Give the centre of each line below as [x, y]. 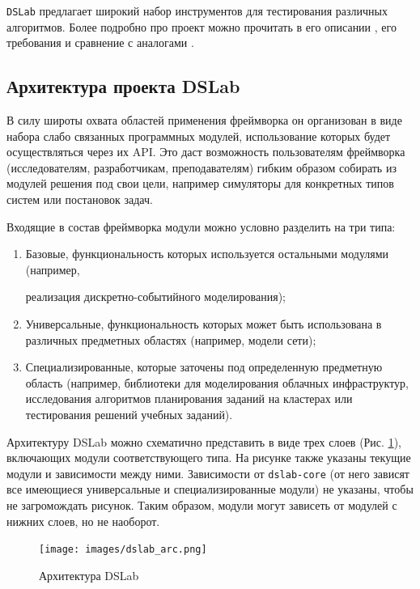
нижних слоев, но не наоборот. [83, 521]
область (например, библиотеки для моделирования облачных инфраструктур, [217, 382]
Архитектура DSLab [89, 575]
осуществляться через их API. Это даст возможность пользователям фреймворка [206, 152]
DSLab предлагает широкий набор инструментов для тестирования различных [197, 11]
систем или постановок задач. [80, 199]
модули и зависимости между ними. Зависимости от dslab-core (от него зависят [208, 473]
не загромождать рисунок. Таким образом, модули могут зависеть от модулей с [202, 504]
